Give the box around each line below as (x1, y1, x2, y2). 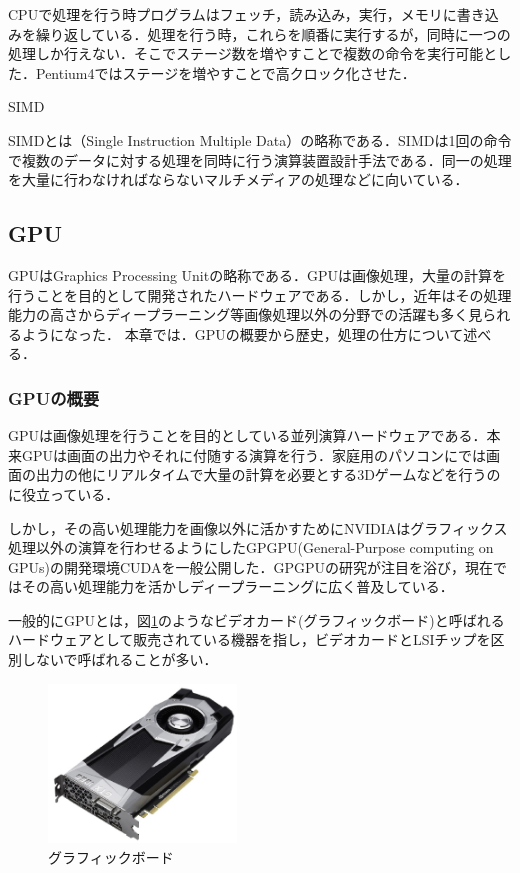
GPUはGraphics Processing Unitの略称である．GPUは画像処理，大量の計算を (8, 264, 507, 285)
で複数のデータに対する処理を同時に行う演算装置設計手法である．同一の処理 (8, 149, 512, 170)
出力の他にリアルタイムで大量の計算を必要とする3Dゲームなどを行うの (35, 464, 501, 485)
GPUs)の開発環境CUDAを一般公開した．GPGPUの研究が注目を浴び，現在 (8, 556, 493, 577)
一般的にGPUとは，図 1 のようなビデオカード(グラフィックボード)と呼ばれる (8, 609, 505, 630)
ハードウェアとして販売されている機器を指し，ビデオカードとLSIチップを (8, 629, 491, 650)
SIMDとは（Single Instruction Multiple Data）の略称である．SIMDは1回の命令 (8, 129, 512, 150)
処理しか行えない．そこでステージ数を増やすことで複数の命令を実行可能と (8, 43, 498, 64)
